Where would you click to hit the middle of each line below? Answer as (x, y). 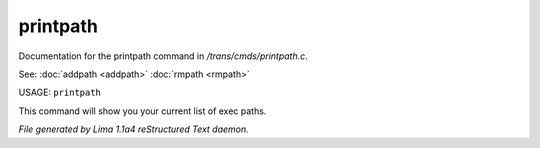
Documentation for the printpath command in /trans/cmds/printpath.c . (163, 56)
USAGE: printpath (60, 92)
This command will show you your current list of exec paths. (142, 111)
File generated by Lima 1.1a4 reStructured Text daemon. (133, 129)
